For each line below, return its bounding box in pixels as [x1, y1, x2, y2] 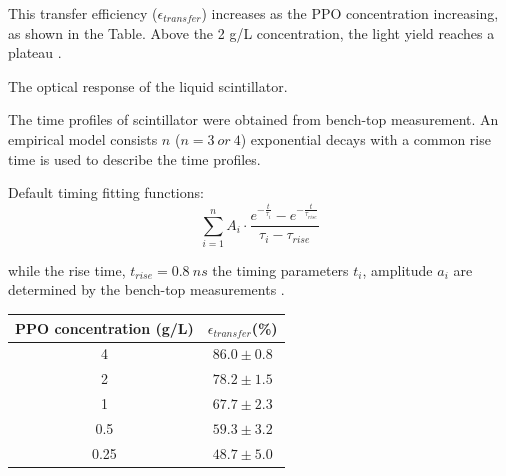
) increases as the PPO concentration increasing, [201, 3, 499, 23]
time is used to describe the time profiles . [8, 148, 261, 169]
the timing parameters [212, 259, 349, 280]
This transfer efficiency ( [8, 3, 158, 23]
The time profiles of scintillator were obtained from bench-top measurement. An [8, 109, 499, 130]
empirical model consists [8, 128, 158, 149]
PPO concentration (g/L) [15, 317, 194, 338]
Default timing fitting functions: [8, 182, 204, 203]
